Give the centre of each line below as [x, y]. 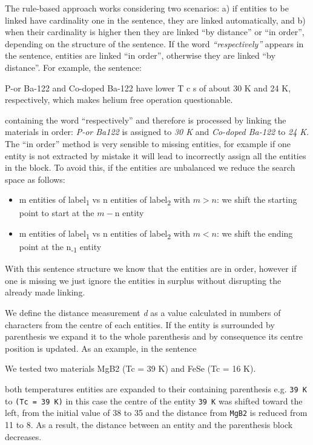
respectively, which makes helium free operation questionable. [119, 100]
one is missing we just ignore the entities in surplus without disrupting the [143, 280]
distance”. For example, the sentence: [73, 67]
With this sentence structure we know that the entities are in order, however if [151, 269]
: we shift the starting [257, 199]
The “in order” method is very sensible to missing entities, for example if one [148, 143]
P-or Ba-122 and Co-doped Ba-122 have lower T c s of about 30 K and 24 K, [148, 87]
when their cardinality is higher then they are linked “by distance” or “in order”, [155, 32]
